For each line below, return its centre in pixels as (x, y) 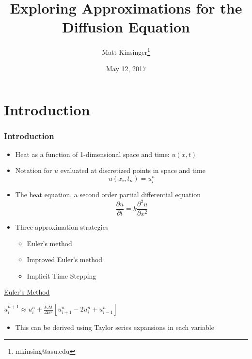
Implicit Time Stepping (62, 275)
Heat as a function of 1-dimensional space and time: (92, 154)
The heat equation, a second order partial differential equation (108, 194)
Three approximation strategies (62, 227)
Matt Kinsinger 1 (126, 51)
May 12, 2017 (126, 68)
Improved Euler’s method (65, 259)
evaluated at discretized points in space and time (133, 170)
